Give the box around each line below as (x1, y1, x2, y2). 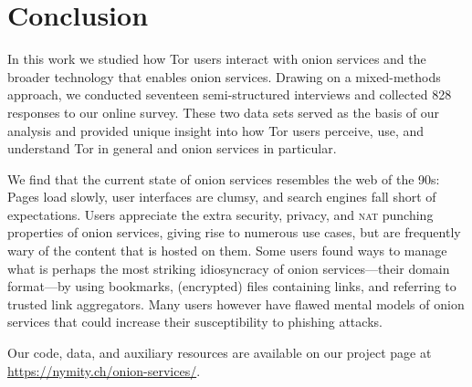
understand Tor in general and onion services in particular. (7, 139, 337, 158)
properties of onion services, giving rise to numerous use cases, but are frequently (7, 223, 461, 242)
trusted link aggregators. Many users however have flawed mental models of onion (7, 294, 465, 313)
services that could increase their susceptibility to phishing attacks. (7, 312, 383, 331)
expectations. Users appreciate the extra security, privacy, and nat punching (7, 204, 434, 224)
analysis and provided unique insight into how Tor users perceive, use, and (7, 120, 425, 140)
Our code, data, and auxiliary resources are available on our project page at (7, 343, 432, 362)
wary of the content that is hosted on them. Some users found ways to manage (7, 241, 447, 260)
